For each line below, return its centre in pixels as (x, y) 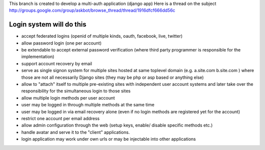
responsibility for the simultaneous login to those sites (76, 91)
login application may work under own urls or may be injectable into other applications (109, 139)
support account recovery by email (57, 63)
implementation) (38, 57)
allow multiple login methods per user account (68, 98)
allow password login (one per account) (61, 43)
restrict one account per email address (61, 118)
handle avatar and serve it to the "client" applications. (76, 132)
